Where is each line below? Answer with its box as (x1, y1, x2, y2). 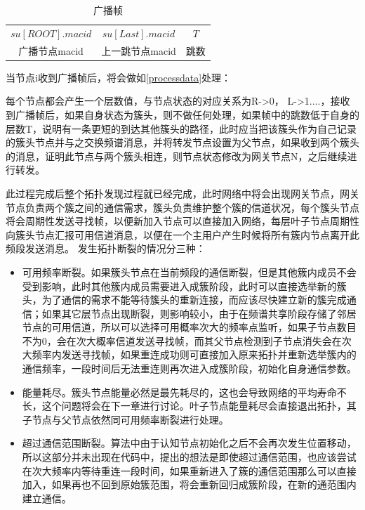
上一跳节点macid (101, 43, 176, 58)
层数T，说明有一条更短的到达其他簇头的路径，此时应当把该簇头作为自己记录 (6, 121, 357, 136)
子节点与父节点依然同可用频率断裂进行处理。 (22, 412, 229, 426)
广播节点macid (18, 43, 84, 58)
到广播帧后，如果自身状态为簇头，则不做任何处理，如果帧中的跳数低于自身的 (6, 107, 359, 122)
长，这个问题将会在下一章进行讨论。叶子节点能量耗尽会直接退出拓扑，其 (22, 398, 357, 413)
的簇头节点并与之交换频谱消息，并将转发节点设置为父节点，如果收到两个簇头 (6, 135, 359, 150)
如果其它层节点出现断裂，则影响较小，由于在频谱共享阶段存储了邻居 (41, 306, 357, 320)
